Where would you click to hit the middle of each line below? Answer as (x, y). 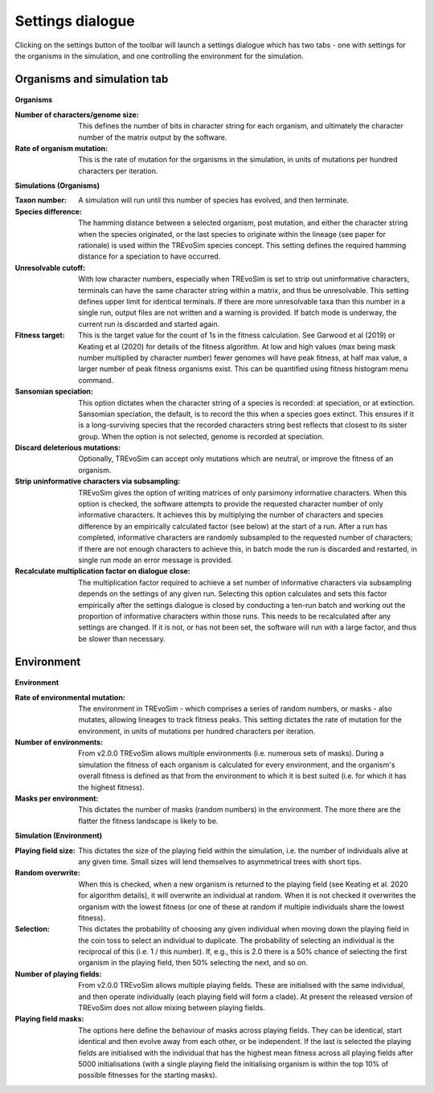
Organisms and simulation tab (92, 79)
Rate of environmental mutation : (70, 697)
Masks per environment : (57, 798)
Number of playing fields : (58, 974)
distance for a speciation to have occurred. (149, 256)
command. (96, 380)
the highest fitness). (111, 787)
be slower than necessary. (122, 638)
